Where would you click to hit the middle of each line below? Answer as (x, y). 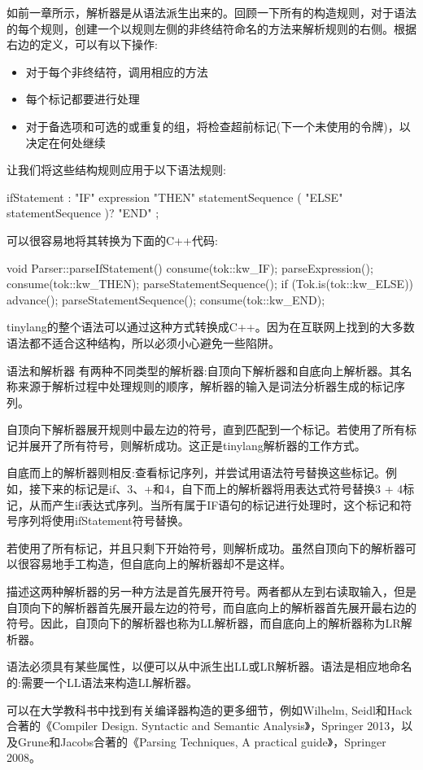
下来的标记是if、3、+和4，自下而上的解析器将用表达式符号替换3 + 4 (222, 489)
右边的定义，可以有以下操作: (82, 44)
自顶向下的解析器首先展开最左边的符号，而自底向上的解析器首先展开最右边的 (211, 607)
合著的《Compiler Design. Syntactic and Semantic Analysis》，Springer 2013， (204, 726)
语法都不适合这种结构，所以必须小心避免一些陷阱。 (143, 342)
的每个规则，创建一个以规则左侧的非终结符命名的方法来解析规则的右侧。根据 (211, 28)
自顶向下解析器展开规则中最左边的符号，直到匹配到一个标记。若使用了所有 (206, 429)
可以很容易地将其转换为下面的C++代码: (112, 240)
